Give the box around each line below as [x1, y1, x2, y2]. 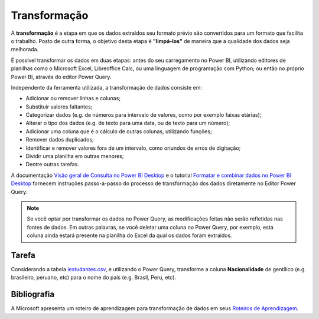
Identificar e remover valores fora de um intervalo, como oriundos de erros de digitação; [25, 144, 241, 152]
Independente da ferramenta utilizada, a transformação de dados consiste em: [11, 84, 202, 91]
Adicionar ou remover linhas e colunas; [25, 95, 121, 102]
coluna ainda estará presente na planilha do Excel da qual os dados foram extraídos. [27, 232, 233, 239]
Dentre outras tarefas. [25, 161, 79, 168]
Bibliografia [11, 290, 55, 300]
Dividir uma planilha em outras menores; [25, 153, 124, 160]
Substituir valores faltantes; [25, 103, 93, 110]
